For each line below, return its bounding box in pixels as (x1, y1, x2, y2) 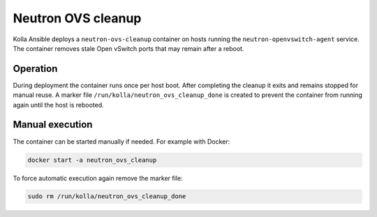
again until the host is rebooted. (13, 100, 104, 109)
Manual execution (13, 119, 93, 130)
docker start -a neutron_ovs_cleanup (27, 156, 157, 164)
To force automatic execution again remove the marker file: (13, 174, 183, 182)
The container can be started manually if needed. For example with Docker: (13, 137, 230, 146)
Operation (13, 63, 58, 75)
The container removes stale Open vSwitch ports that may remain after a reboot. (13, 44, 244, 52)
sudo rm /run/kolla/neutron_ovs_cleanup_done (27, 193, 186, 200)
